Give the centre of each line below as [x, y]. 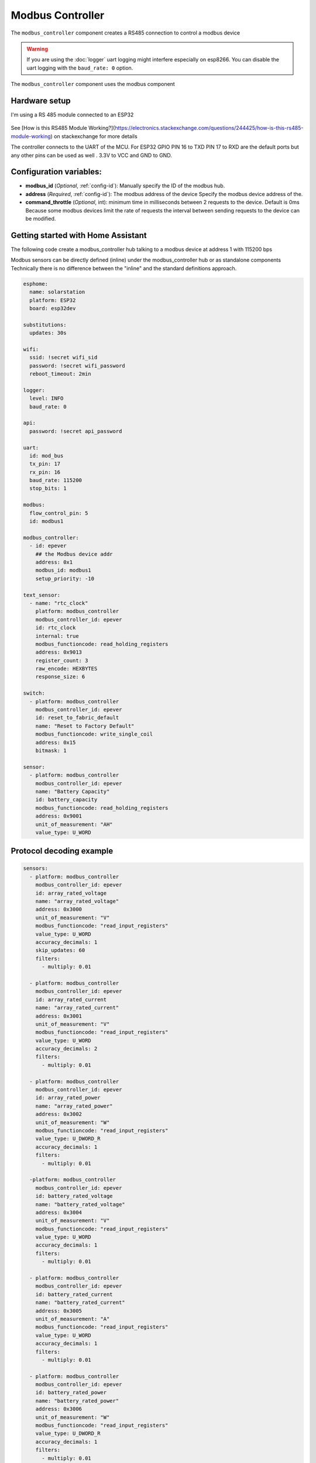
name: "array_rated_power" [74, 1106]
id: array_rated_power [68, 1098]
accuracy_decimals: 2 [66, 1049]
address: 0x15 [56, 742]
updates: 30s [48, 333]
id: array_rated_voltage [71, 893]
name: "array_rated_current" [77, 1008]
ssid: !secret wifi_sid [63, 358]
